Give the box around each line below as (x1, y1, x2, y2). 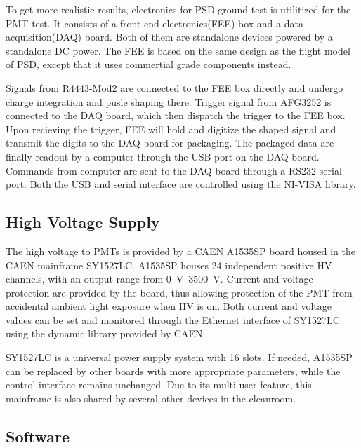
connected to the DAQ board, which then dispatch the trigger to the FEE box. (6, 108, 346, 123)
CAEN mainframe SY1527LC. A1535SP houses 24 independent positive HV (6, 257, 332, 272)
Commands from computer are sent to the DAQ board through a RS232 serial (6, 163, 342, 177)
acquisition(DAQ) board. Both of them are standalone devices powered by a (6, 29, 333, 44)
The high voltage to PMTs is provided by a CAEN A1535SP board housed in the (6, 243, 355, 258)
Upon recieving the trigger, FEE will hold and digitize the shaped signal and (6, 121, 336, 136)
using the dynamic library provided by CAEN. (6, 326, 206, 341)
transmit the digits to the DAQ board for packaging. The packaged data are (6, 135, 334, 150)
